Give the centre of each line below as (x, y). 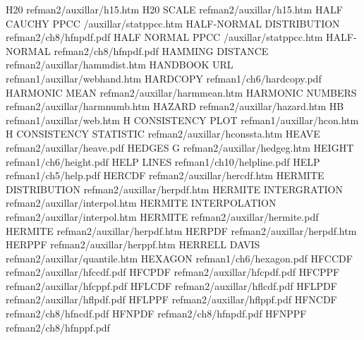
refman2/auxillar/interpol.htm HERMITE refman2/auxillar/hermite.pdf (162, 216)
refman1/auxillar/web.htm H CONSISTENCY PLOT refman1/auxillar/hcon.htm (182, 120)
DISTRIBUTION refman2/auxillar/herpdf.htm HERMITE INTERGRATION (175, 189)
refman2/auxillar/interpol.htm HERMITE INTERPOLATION (141, 203)
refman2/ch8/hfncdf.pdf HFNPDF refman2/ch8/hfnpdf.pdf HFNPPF (156, 314)
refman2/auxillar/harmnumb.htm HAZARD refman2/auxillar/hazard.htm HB (175, 106)
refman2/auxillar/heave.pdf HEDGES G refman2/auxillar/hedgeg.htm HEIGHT (180, 147)
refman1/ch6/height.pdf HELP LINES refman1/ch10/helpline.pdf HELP (163, 161)
